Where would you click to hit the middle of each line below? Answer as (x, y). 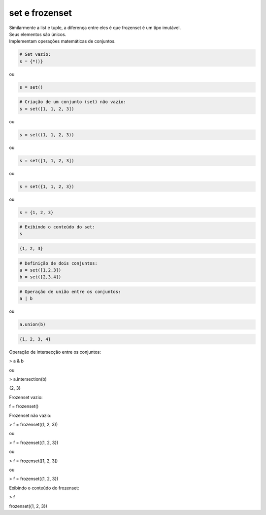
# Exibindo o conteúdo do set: (57, 227)
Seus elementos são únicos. (38, 34)
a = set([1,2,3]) (40, 270)
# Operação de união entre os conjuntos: (70, 292)
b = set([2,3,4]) (40, 277)
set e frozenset (41, 13)
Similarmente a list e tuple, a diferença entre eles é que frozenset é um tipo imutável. (95, 28)
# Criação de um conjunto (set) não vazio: (73, 102)
